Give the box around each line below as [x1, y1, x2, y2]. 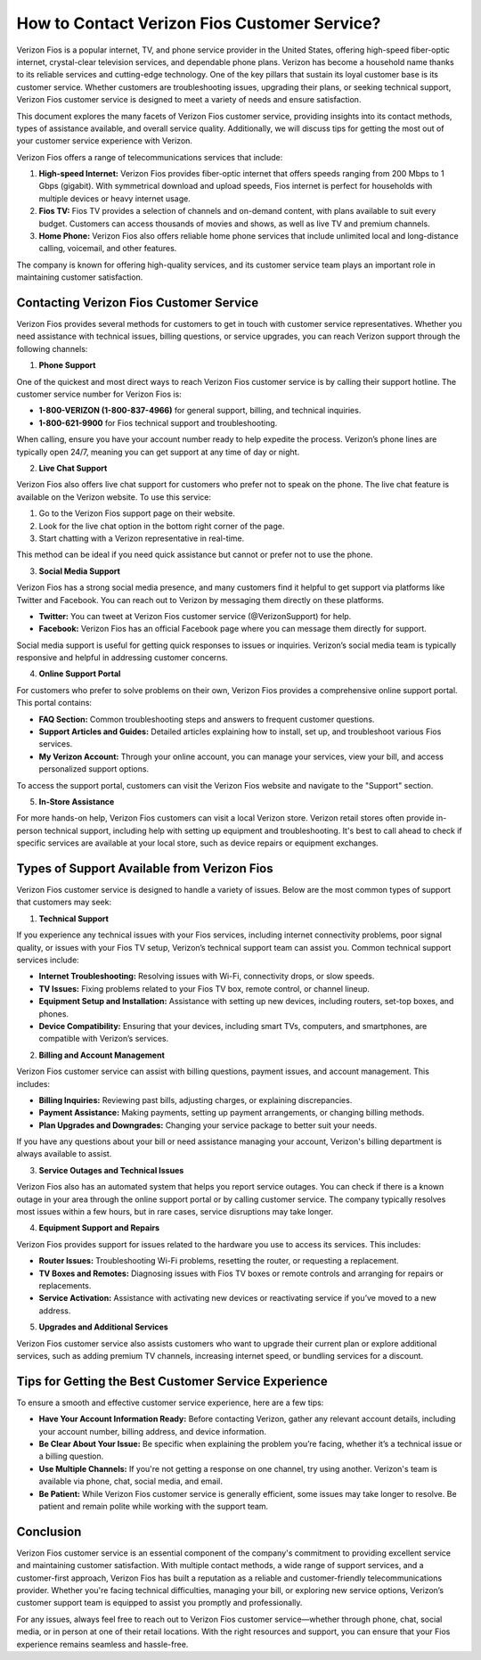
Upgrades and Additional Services [38, 1321, 168, 1332]
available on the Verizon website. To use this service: [16, 491, 212, 503]
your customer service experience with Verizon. [16, 135, 193, 146]
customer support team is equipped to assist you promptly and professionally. [16, 1598, 303, 1608]
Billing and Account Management [38, 1050, 165, 1060]
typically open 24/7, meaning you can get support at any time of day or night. [16, 446, 300, 457]
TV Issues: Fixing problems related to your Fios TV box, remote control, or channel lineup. [38, 983, 370, 994]
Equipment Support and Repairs [38, 1223, 160, 1233]
